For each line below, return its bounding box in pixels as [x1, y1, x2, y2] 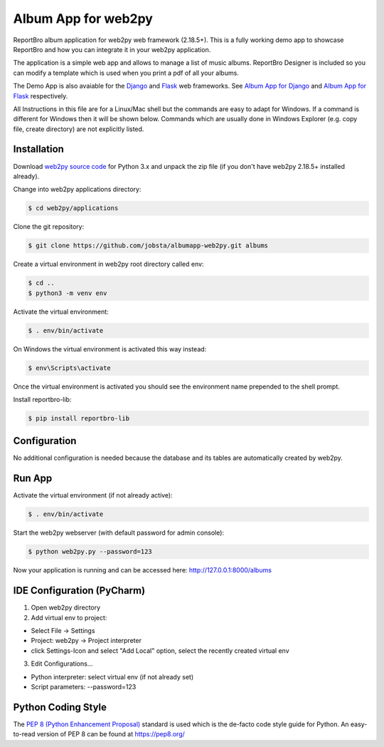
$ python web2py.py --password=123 [28, 547, 152, 556]
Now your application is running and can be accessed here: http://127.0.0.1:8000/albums [13, 566, 272, 575]
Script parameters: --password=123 [31, 682, 137, 691]
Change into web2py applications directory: [13, 185, 142, 194]
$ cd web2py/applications [28, 204, 119, 212]
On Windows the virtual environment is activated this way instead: [13, 344, 207, 353]
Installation [13, 143, 64, 155]
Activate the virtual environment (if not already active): [13, 491, 174, 500]
